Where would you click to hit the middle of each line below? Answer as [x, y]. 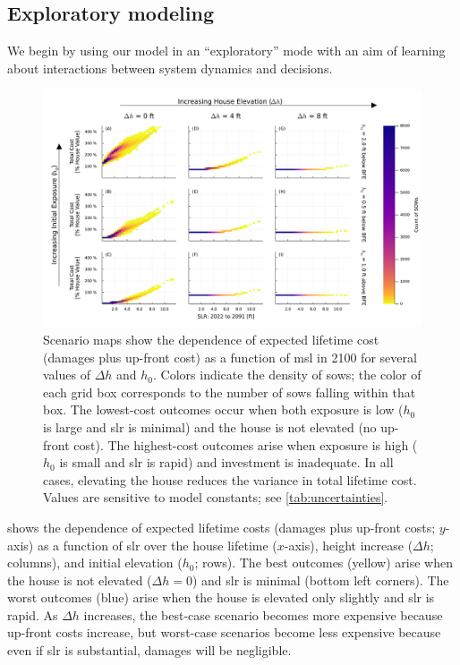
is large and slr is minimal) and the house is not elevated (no [210, 426]
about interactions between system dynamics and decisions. [170, 68]
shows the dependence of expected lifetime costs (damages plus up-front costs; [221, 527]
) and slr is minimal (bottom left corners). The [320, 580]
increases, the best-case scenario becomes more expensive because [263, 614]
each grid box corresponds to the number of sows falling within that [230, 392]
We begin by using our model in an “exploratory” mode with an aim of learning [226, 51]
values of [67, 375]
